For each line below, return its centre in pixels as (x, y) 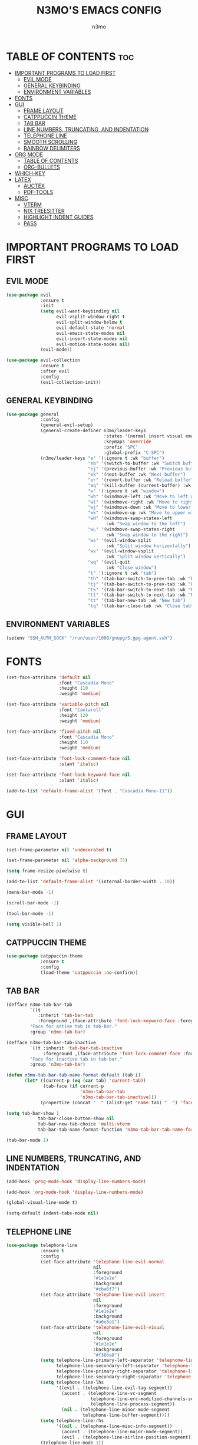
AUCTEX (34, 186)
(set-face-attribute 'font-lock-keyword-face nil (68, 775)
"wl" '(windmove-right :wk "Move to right (141, 502)
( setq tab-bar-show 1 (33, 1113)
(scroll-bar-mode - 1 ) (33, 903)
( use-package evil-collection (43, 360)
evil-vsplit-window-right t (91, 317)
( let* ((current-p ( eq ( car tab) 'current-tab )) (85, 1081)
